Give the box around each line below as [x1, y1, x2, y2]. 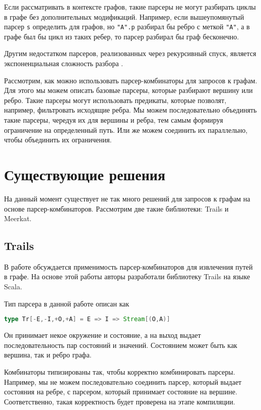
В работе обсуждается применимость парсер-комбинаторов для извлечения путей [4, 261, 253, 272]
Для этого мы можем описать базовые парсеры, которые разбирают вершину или [4, 85, 253, 95]
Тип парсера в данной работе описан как [4, 298, 129, 309]
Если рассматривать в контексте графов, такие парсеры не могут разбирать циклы [4, 2, 256, 12]
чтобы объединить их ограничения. [4, 134, 112, 145]
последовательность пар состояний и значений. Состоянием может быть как [4, 339, 237, 350]
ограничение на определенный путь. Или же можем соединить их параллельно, [4, 124, 248, 135]
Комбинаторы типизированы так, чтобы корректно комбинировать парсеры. [4, 366, 235, 377]
